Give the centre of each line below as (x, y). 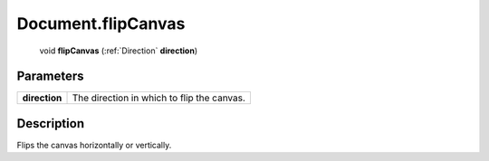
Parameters (50, 76)
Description (51, 123)
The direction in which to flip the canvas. (159, 98)
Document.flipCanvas (101, 24)
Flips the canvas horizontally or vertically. (94, 145)
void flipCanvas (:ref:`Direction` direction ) (119, 51)
